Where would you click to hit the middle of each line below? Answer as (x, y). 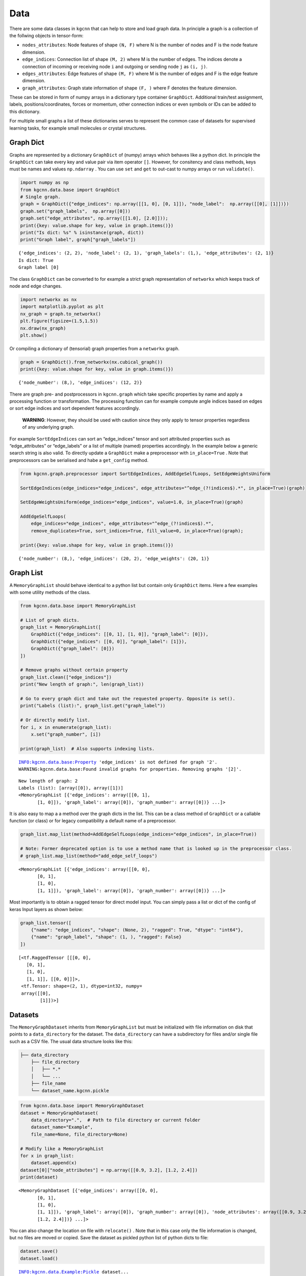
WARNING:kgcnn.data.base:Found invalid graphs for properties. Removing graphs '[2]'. (130, 769)
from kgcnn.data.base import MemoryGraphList (78, 606)
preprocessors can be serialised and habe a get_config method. (79, 460)
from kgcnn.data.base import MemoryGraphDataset (82, 1106)
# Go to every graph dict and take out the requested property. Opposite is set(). (128, 698)
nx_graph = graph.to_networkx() (61, 314)
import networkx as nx (48, 299)
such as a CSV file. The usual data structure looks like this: (71, 1041)
